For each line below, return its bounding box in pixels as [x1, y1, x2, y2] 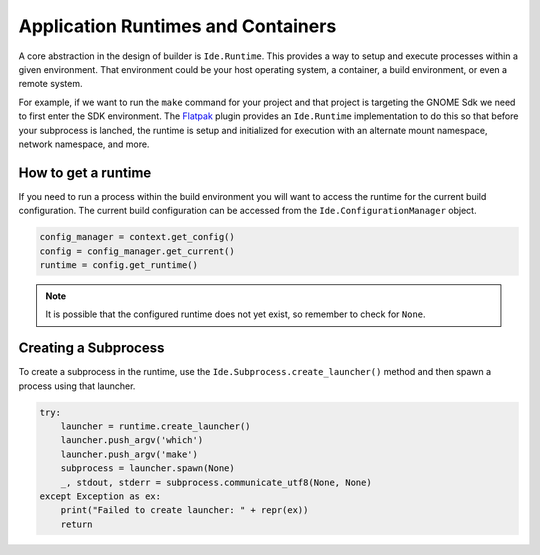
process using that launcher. [18, 380, 136, 392]
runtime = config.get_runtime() [39, 259, 199, 270]
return [60, 518, 93, 530]
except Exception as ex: [39, 490, 162, 502]
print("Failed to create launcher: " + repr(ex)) [60, 505, 309, 516]
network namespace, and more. [18, 138, 150, 150]
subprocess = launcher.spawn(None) [60, 463, 235, 474]
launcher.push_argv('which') [60, 435, 204, 446]
